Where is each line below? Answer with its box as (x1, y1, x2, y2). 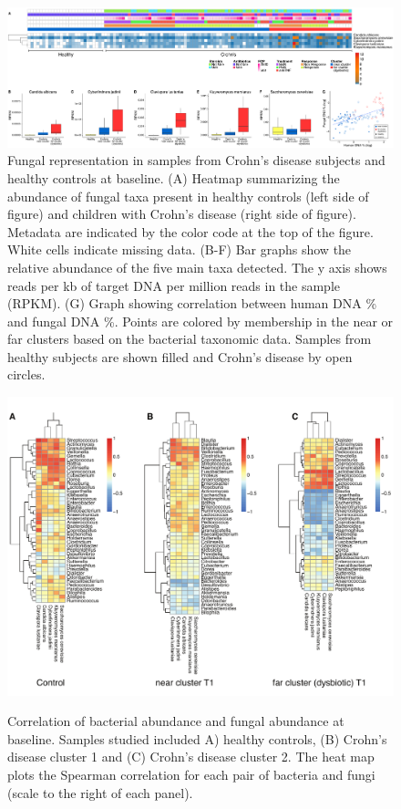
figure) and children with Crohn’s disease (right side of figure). (7, 204, 356, 223)
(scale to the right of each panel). (7, 783, 193, 802)
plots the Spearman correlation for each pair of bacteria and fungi (7, 764, 375, 783)
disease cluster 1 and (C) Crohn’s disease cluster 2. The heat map (7, 747, 375, 766)
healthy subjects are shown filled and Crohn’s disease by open (7, 347, 353, 366)
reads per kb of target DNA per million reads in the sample (7, 275, 341, 295)
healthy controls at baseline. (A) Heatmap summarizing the (7, 168, 340, 187)
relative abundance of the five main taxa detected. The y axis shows (7, 257, 387, 276)
